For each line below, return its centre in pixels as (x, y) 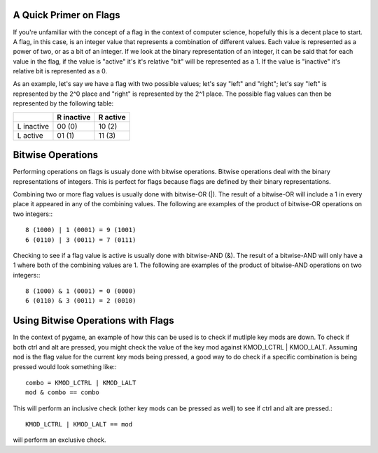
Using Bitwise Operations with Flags (93, 321)
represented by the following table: (63, 103)
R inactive (74, 117)
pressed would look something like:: (65, 366)
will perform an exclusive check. (59, 440)
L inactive (33, 126)
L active (30, 135)
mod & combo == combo (62, 393)
